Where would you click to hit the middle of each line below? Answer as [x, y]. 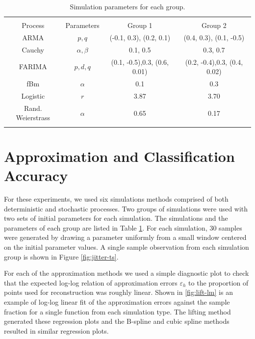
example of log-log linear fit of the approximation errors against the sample [117, 301]
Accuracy [36, 175]
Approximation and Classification [119, 156]
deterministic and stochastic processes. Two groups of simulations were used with [126, 208]
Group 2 [214, 25]
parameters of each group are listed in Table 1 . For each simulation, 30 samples [123, 227]
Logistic [33, 95]
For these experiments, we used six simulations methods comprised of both [116, 199]
